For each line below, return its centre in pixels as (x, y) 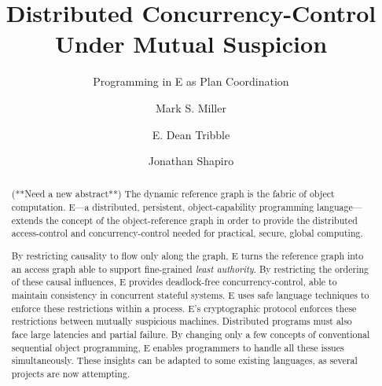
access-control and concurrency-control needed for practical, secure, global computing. (187, 233)
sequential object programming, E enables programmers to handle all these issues (178, 347)
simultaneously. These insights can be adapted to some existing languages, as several (184, 360)
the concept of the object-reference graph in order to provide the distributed (202, 220)
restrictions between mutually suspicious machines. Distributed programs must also (182, 321)
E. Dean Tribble (191, 134)
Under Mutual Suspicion (191, 44)
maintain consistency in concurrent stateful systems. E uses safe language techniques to (190, 294)
